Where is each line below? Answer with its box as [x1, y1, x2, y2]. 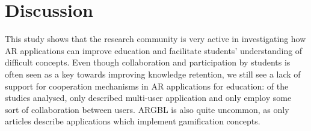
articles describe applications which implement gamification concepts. [5, 115, 260, 127]
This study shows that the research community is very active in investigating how [5, 32, 306, 45]
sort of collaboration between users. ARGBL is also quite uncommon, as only [5, 103, 289, 115]
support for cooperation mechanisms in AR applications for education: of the [5, 79, 289, 92]
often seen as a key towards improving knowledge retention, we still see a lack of [5, 67, 301, 80]
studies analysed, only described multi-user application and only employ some [5, 91, 292, 104]
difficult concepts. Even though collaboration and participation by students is [5, 56, 291, 69]
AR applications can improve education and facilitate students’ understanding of [5, 44, 303, 56]
